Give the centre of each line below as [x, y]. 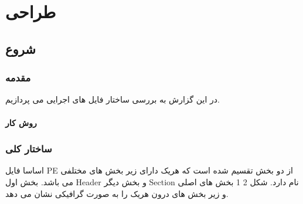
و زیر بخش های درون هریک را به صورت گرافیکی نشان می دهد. [117, 193]
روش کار [21, 122]
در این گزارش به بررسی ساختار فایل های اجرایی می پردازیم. [113, 99]
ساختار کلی [29, 149]
